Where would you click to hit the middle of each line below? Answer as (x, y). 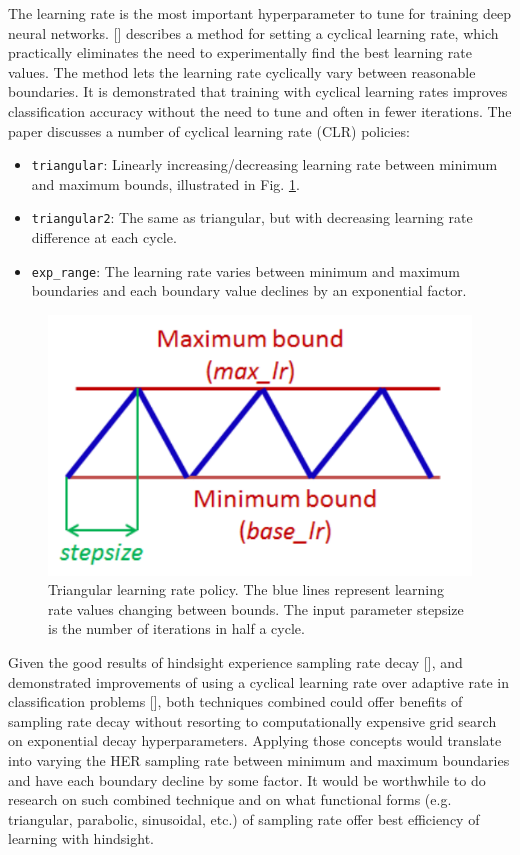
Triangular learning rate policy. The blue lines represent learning (246, 589)
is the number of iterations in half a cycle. (176, 628)
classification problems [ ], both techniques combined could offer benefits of (235, 701)
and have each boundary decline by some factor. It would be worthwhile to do (247, 779)
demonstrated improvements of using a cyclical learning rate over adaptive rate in (258, 681)
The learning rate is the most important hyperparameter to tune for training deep (259, 13)
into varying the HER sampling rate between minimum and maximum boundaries (259, 759)
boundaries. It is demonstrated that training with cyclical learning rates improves (258, 91)
